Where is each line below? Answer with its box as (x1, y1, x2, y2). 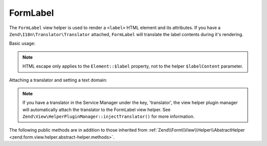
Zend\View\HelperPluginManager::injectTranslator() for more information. (22, 113, 195, 119)
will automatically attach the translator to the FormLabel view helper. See (22, 107, 171, 112)
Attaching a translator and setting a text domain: (9, 77, 107, 83)
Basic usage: (9, 40, 36, 46)
